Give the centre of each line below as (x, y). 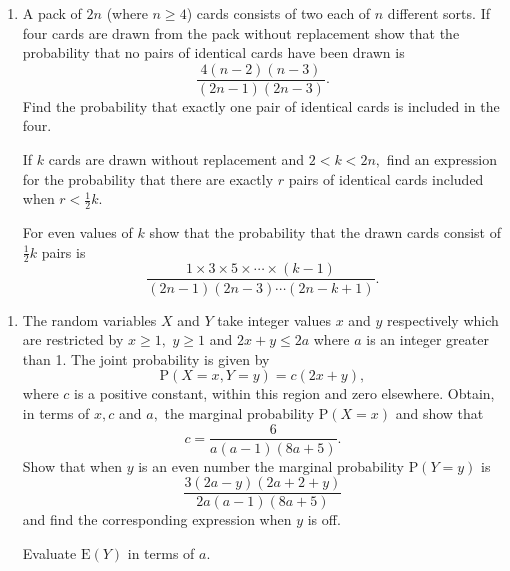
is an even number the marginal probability (271, 465)
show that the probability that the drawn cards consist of (325, 232)
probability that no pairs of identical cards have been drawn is (213, 52)
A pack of (52, 13)
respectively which (443, 319)
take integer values (274, 319)
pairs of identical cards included (386, 178)
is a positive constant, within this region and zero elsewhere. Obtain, (284, 393)
